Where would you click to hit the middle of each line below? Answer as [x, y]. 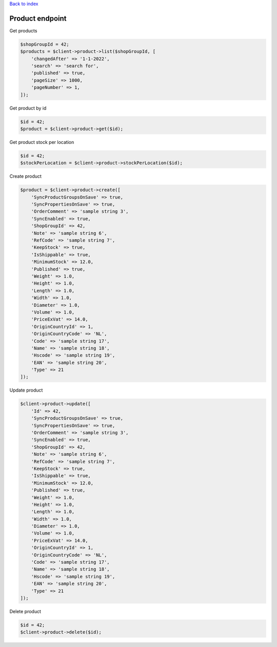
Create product [26, 176]
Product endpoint [38, 18]
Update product [26, 390]
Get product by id [28, 108]
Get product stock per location [42, 142]
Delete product [25, 611]
